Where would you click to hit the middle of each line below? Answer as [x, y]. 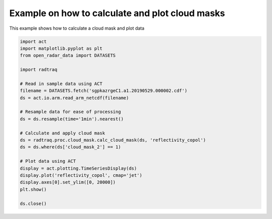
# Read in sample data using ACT [61, 84]
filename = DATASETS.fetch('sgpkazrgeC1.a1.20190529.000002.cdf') [104, 91]
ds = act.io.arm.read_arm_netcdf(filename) [75, 98]
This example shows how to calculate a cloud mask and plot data [77, 28]
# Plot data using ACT [48, 161]
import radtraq [39, 70]
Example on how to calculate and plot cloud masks [117, 13]
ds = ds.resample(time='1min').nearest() [72, 119]
